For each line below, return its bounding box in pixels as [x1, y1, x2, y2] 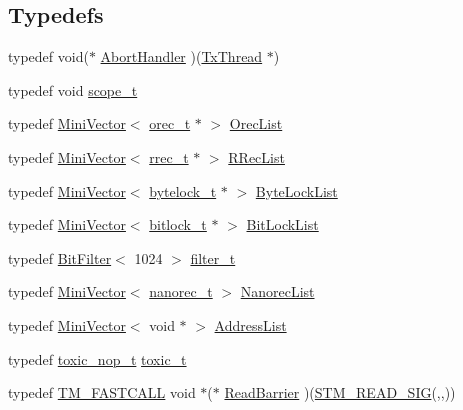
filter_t [190, 247, 236, 268]
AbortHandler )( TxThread [100, 46, 263, 67]
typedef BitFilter [8, 247, 112, 268]
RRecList [228, 146, 285, 167]
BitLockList [246, 214, 319, 235]
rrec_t [149, 146, 189, 167]
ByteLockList [255, 180, 338, 201]
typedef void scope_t [8, 79, 138, 100]
